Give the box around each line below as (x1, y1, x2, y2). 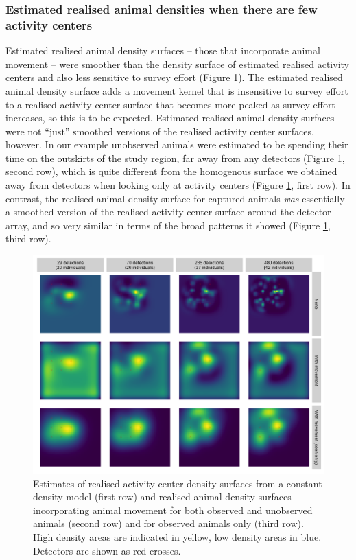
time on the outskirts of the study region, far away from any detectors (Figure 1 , (5, 150, 345, 165)
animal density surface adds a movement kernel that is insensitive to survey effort (5, 83, 348, 97)
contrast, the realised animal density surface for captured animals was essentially (5, 191, 345, 205)
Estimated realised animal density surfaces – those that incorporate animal (5, 43, 320, 58)
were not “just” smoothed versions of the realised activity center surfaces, (5, 124, 314, 138)
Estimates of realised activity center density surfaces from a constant (33, 476, 322, 490)
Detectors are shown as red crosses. (33, 543, 181, 557)
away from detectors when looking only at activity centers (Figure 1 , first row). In (5, 178, 351, 192)
